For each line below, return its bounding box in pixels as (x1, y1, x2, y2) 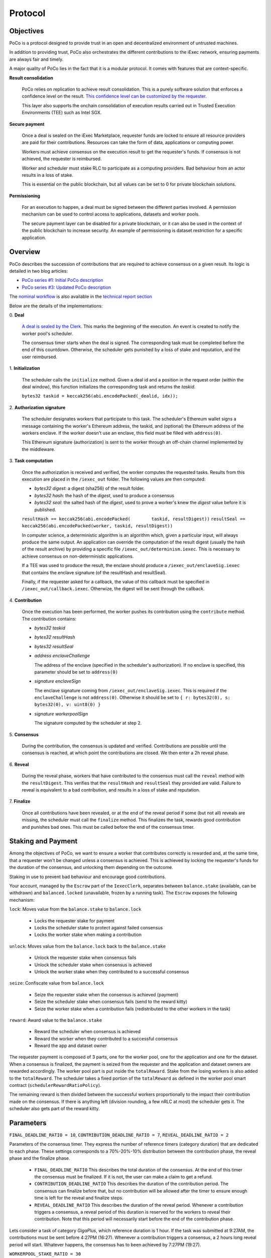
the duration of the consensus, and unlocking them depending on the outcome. (9, 864, 173, 871)
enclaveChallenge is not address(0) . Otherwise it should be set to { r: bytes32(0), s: (34, 694, 231, 700)
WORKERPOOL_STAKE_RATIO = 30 (9, 1251, 81, 1256)
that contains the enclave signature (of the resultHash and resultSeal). (22, 569, 167, 576)
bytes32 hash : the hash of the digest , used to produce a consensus (34, 492, 175, 498)
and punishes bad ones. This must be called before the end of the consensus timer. (22, 824, 195, 830)
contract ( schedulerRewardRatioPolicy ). (9, 1082, 101, 1088)
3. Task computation (9, 458, 53, 464)
